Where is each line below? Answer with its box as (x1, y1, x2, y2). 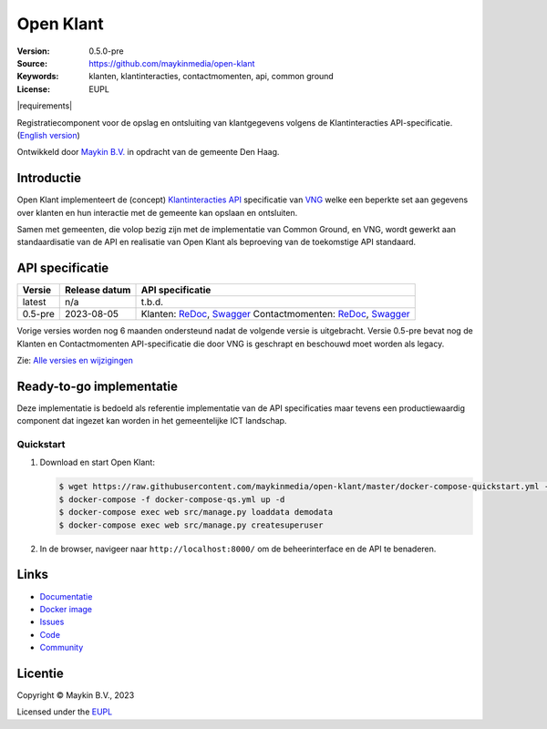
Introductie (16, 170, 82, 186)
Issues (39, 616, 65, 628)
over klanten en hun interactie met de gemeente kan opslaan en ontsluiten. (16, 207, 298, 218)
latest (22, 296, 46, 309)
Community (39, 642, 84, 653)
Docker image (39, 603, 93, 614)
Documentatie (39, 590, 93, 601)
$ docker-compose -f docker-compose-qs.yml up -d (58, 494, 285, 505)
